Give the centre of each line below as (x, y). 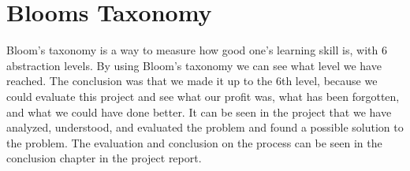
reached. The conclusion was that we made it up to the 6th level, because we (192, 81)
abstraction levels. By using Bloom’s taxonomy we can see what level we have (194, 65)
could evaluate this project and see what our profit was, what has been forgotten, (203, 96)
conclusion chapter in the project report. (104, 158)
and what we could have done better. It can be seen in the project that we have (199, 112)
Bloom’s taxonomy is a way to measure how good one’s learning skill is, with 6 (197, 50)
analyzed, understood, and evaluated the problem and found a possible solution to (205, 127)
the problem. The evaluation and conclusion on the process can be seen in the (194, 142)
